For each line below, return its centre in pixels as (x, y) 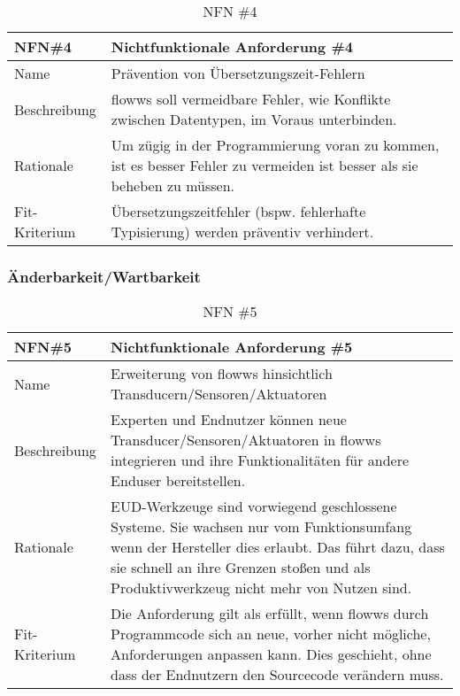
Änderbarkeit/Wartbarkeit (104, 276)
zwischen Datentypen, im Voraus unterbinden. (254, 119)
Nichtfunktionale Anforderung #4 (232, 46)
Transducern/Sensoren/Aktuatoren (219, 394)
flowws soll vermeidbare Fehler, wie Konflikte (251, 99)
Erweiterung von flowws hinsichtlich (222, 374)
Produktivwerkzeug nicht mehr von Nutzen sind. (261, 588)
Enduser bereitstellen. (178, 481)
